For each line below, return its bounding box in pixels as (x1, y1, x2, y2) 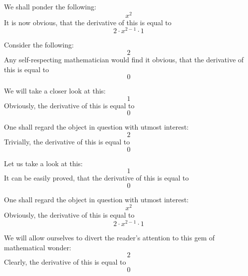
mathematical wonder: (4, 242, 71, 252)
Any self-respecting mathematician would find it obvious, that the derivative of (4, 54, 244, 64)
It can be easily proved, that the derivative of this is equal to (4, 173, 189, 183)
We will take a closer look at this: (4, 86, 106, 96)
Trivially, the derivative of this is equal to (4, 136, 130, 146)
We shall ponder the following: (4, 1, 97, 11)
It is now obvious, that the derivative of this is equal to (4, 17, 172, 27)
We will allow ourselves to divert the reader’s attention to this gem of (4, 232, 215, 243)
